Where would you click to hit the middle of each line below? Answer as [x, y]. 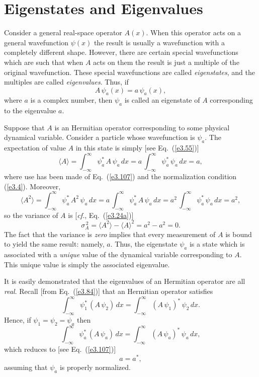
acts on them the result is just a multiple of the [166, 62]
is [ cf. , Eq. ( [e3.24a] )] [101, 215]
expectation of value [35, 148]
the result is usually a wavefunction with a [159, 42]
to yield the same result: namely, [54, 244]
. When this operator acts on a [193, 32]
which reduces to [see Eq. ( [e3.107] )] [60, 349]
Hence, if [18, 319]
